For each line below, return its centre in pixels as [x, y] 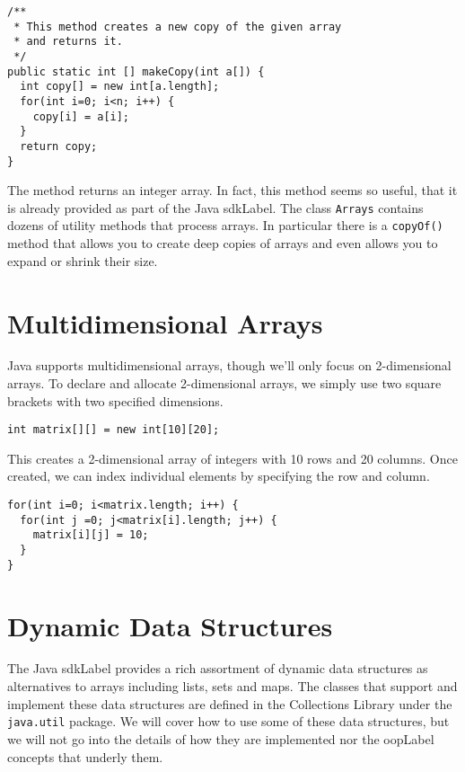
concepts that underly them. [85, 756]
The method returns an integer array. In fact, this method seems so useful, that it [232, 190]
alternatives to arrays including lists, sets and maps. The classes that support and [232, 686]
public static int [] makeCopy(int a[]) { [136, 71]
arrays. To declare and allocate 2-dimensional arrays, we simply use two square [224, 383]
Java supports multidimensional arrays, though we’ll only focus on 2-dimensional [229, 365]
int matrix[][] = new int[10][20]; [114, 430]
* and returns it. [68, 42]
